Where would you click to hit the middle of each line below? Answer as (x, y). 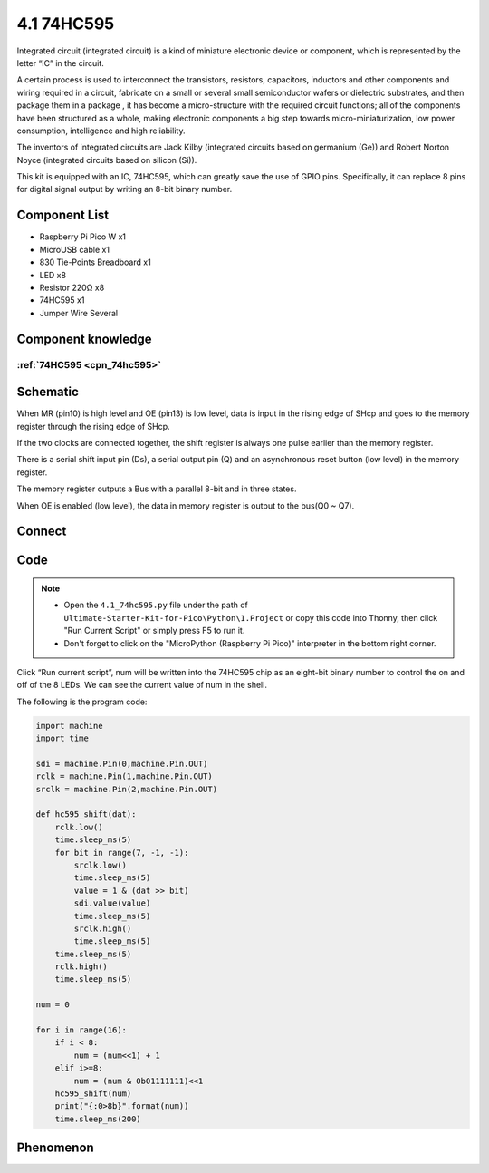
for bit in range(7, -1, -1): (122, 853)
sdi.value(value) (112, 903)
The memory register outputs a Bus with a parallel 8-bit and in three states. (157, 489)
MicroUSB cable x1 (75, 249)
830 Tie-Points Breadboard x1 (95, 262)
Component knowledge (84, 339)
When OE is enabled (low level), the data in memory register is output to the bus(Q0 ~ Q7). (186, 505)
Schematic (48, 392)
